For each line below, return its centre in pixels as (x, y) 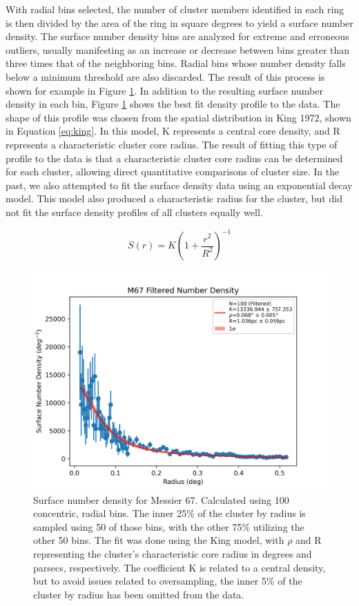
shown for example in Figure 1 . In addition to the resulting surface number (164, 90)
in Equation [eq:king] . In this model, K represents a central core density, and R (173, 131)
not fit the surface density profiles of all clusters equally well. (134, 212)
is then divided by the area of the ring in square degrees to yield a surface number (179, 22)
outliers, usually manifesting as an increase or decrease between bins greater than (178, 49)
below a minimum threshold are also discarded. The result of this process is (165, 76)
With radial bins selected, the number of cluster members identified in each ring (175, 9)
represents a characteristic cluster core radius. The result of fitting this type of (172, 144)
